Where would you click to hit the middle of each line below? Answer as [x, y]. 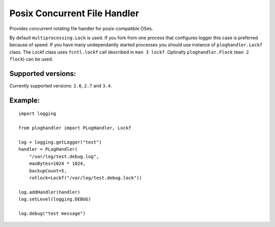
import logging [37, 114]
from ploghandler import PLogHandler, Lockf [75, 128]
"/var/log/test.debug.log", [64, 156]
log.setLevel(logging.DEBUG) [55, 199]
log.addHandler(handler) [49, 192]
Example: [25, 100]
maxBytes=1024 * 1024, [57, 164]
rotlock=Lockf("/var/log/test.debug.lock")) [85, 178]
